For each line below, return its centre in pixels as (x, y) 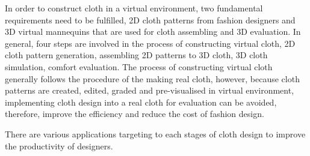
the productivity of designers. (59, 145)
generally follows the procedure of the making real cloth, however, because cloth (152, 78)
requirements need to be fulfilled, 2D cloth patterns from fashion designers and (150, 19)
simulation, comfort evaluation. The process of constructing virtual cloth (139, 66)
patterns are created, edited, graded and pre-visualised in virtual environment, (150, 90)
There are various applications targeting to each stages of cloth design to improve (155, 133)
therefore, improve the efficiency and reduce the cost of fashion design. (135, 114)
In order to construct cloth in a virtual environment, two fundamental (134, 8)
